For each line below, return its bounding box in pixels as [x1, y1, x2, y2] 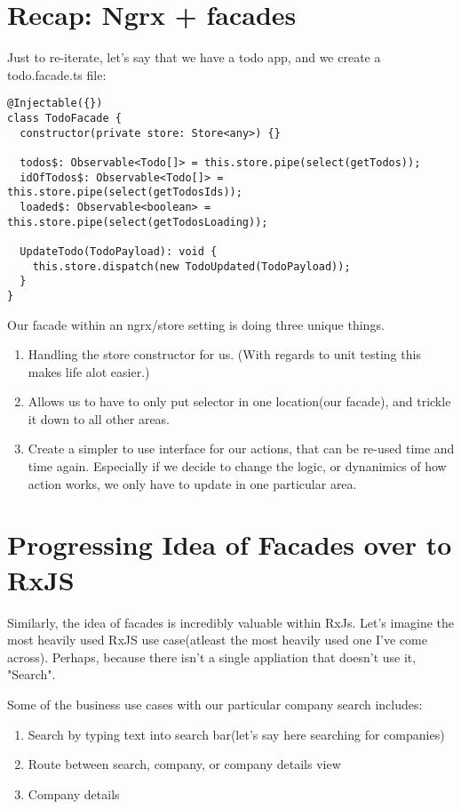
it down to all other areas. [28, 409, 171, 428]
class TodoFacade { [7, 111, 122, 124]
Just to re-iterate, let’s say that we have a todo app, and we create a [7, 48, 381, 67]
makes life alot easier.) [28, 362, 150, 380]
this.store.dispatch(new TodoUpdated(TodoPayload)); [32, 260, 351, 273]
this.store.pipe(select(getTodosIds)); [7, 186, 242, 199]
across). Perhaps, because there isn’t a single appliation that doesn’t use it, [7, 647, 417, 666]
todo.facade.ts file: [7, 65, 107, 84]
